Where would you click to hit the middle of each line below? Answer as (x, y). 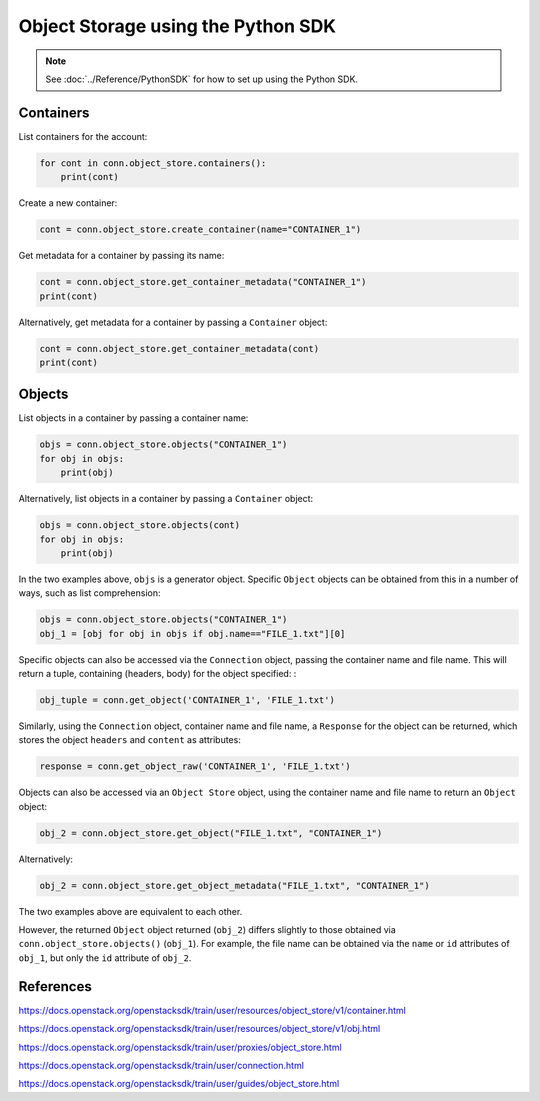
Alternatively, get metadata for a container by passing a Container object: (173, 322)
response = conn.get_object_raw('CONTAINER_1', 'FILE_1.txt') (195, 766)
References (55, 986)
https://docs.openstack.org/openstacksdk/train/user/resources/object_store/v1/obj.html (199, 1029)
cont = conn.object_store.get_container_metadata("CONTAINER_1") (203, 282)
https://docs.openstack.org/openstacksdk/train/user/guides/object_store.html (179, 1084)
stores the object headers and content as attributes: (130, 740)
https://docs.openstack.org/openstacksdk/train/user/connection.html (161, 1065)
